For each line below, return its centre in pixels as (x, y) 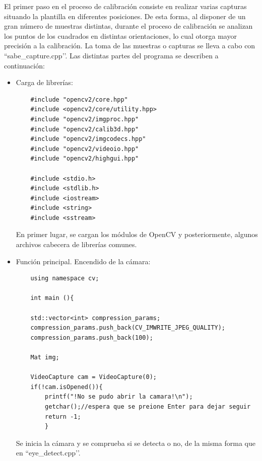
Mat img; (45, 357)
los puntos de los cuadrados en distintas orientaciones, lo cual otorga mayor (120, 35)
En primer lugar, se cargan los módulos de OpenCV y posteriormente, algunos (137, 234)
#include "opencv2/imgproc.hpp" (85, 119)
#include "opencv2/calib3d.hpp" (85, 129)
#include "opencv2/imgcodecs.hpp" (88, 139)
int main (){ (52, 298)
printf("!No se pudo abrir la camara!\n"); (119, 397)
